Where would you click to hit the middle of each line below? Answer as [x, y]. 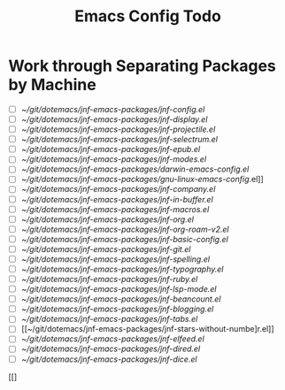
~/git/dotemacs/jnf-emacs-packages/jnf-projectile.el [118, 129]
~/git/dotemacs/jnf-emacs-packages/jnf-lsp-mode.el [119, 289]
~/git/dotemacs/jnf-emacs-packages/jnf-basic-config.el [125, 239]
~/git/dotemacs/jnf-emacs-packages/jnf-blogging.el [117, 309]
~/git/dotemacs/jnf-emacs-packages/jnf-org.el [107, 219]
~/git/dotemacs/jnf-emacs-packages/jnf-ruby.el [109, 279]
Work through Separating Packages [142, 66]
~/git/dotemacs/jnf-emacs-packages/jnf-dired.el [111, 349]
